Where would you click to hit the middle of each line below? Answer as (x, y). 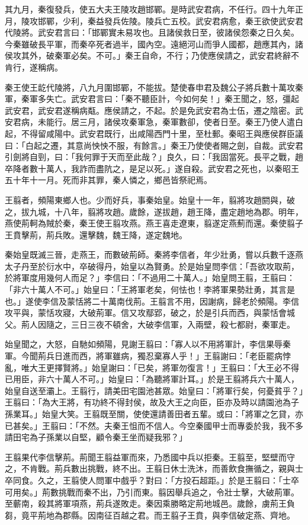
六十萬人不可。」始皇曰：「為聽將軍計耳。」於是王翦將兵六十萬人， (172, 379)
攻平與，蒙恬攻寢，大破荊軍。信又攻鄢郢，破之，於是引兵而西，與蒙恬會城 (150, 313)
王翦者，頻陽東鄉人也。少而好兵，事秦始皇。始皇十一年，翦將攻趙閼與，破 (150, 199)
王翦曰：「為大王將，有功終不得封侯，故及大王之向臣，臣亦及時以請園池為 (148, 402)
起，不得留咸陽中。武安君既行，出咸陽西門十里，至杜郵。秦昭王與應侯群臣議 (154, 133)
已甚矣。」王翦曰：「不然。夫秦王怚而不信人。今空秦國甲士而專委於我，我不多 (154, 425)
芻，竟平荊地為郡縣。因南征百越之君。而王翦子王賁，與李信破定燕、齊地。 (150, 515)
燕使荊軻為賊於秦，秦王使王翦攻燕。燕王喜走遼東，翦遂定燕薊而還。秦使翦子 (154, 223)
